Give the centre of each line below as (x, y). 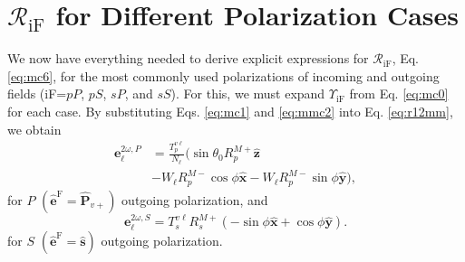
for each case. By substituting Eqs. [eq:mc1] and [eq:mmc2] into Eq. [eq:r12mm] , (230, 111)
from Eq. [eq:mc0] (399, 94)
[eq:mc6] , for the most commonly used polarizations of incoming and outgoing (223, 75)
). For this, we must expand (248, 94)
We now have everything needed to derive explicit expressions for (188, 58)
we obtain (34, 129)
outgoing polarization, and (195, 199)
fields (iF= (37, 94)
